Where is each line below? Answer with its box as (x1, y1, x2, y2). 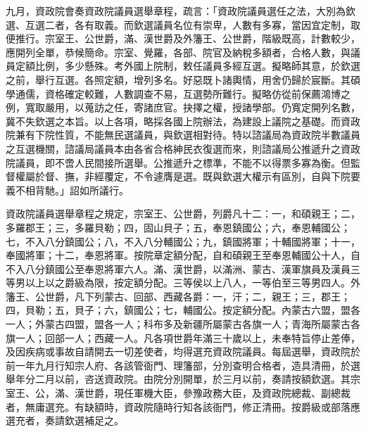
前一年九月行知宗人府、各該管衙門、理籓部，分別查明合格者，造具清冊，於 (6, 357, 351, 372)
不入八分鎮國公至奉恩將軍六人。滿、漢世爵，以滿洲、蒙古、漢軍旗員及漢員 (6, 261, 351, 276)
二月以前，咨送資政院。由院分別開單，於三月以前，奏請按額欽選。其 (34, 371, 351, 386)
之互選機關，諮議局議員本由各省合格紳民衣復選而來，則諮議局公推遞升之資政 (6, 141, 360, 155)
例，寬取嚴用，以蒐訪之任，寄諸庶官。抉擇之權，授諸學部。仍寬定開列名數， (6, 100, 360, 115)
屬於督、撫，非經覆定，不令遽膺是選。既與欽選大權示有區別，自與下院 (25, 169, 351, 184)
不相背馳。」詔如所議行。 (15, 182, 129, 197)
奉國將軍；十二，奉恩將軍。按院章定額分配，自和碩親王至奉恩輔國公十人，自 (6, 248, 360, 262)
